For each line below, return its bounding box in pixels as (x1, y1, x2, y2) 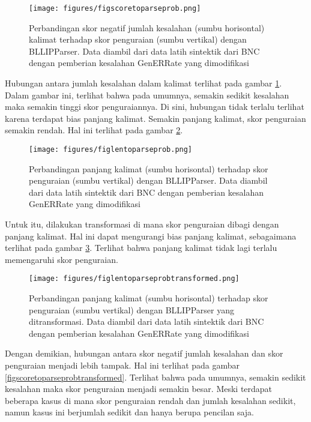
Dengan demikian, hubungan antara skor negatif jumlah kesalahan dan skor (5, 347, 283, 360)
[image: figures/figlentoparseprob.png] (29, 145, 193, 154)
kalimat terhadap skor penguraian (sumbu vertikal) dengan (29, 33, 247, 46)
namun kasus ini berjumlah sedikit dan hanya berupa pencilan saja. (5, 406, 255, 418)
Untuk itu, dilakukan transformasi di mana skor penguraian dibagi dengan (5, 218, 279, 231)
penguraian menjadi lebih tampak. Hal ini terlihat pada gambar (5, 359, 240, 372)
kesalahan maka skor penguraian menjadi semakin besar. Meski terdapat (5, 382, 273, 395)
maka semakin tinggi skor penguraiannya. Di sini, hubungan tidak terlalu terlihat (5, 100, 304, 113)
